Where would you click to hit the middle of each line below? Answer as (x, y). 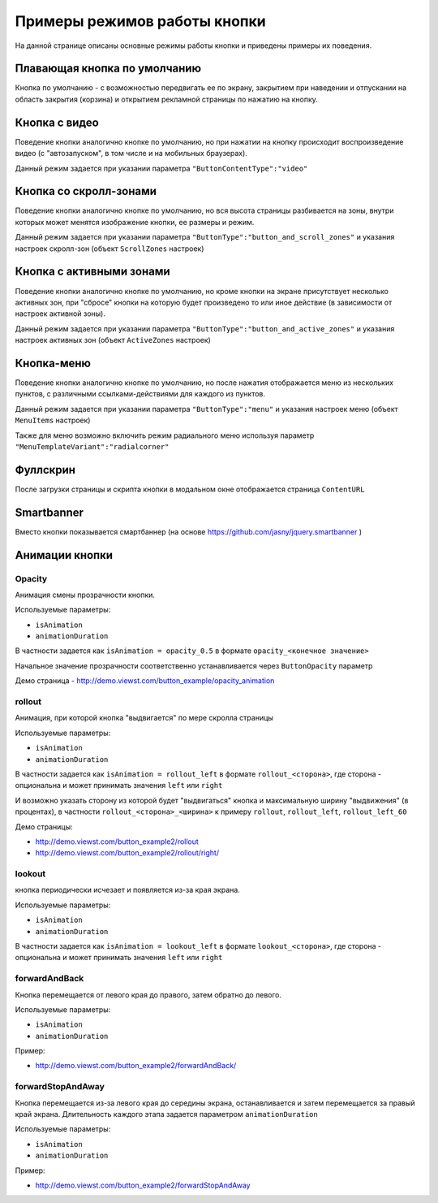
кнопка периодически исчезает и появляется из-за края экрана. (128, 890)
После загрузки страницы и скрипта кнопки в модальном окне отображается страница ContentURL (190, 489)
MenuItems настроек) (53, 420)
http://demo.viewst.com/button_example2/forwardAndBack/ (136, 1066)
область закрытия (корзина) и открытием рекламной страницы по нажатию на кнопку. (166, 99)
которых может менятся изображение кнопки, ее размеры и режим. (135, 222)
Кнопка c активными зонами (92, 272)
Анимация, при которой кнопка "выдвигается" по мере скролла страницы (144, 718)
